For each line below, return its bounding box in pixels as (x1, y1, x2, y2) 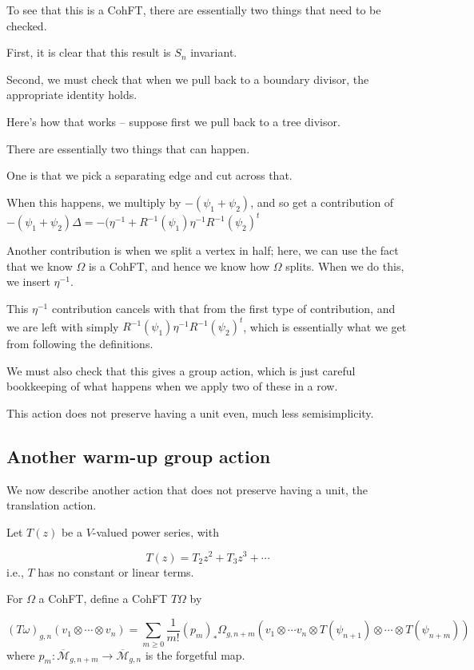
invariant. (190, 44, 237, 61)
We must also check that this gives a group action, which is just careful (6, 362, 356, 379)
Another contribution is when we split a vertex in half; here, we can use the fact (6, 242, 399, 259)
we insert (6, 273, 50, 290)
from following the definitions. (6, 335, 153, 352)
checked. (6, 17, 47, 34)
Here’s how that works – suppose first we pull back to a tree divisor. (6, 113, 341, 129)
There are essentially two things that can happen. (6, 140, 250, 157)
